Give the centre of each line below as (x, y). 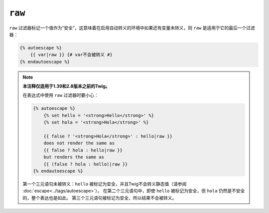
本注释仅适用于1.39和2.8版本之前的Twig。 (66, 86)
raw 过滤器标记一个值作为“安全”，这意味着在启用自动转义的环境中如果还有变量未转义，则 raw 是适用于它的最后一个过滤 (132, 28)
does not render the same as (79, 143)
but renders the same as (74, 157)
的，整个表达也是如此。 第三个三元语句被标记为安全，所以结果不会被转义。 (100, 198)
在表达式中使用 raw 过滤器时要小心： (61, 95)
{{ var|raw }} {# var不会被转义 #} (71, 55)
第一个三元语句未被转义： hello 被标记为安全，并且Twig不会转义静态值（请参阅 (105, 184)
